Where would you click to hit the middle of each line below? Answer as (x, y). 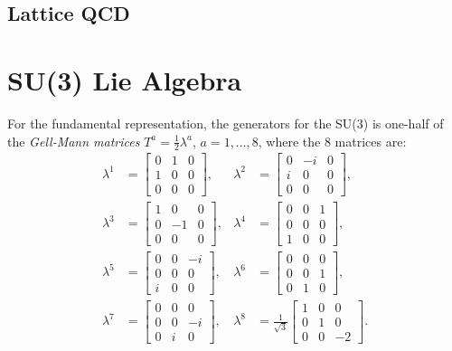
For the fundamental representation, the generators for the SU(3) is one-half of (226, 123)
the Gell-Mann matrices (74, 141)
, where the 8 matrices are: (332, 141)
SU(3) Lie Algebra (125, 79)
